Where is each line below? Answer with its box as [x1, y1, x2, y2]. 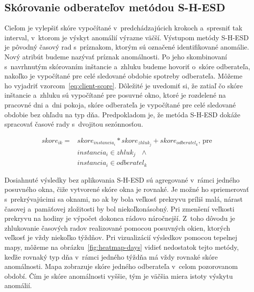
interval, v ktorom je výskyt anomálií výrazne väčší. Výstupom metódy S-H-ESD [4, 32, 249, 42]
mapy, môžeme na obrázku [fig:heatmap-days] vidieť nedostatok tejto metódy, [4, 241, 239, 252]
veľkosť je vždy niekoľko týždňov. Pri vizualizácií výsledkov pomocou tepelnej [4, 232, 237, 242]
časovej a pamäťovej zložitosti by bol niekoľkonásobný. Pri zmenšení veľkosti [4, 203, 234, 213]
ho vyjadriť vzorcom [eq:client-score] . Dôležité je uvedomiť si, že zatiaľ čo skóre [4, 80, 243, 90]
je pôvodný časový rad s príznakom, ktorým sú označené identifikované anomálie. [4, 42, 249, 52]
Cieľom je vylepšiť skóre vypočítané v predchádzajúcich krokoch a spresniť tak [4, 23, 243, 33]
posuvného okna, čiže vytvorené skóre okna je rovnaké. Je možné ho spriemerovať [4, 184, 249, 194]
